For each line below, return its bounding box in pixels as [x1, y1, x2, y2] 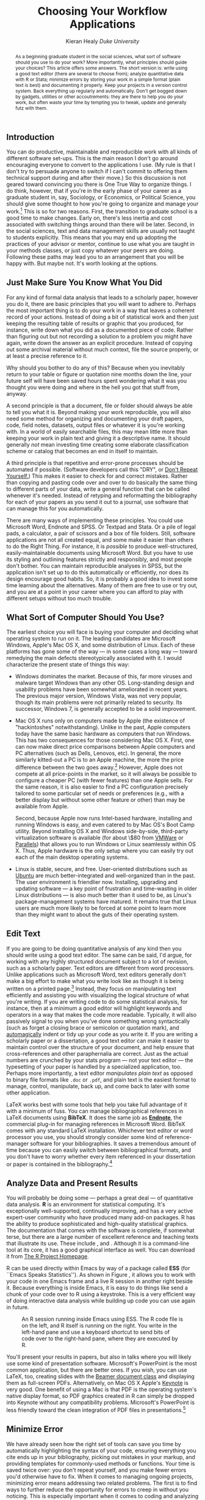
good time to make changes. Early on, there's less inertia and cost [6, 214, 173, 221]
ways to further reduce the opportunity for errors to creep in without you [6, 1485, 189, 1493]
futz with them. [15, 105, 48, 111]
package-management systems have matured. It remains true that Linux [15, 898, 197, 905]
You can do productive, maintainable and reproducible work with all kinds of [6, 148, 198, 155]
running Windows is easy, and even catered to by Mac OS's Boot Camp [15, 821, 195, 828]
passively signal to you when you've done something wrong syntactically [6, 1017, 190, 1025]
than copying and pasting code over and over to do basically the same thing [6, 478, 198, 486]
